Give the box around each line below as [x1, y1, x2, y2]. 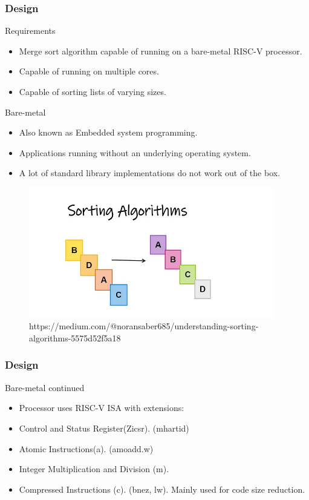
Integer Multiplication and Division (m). [19, 462, 169, 475]
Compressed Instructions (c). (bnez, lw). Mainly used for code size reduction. [19, 482, 305, 495]
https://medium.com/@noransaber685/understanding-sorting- [29, 320, 259, 332]
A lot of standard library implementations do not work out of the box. [19, 166, 281, 179]
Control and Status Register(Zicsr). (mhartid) [19, 421, 189, 434]
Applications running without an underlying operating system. [19, 146, 251, 159]
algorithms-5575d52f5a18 [29, 331, 121, 344]
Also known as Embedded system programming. [19, 126, 198, 139]
